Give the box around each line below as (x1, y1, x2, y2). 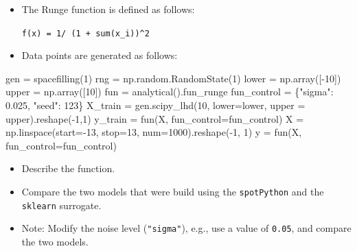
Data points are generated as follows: (21, 48, 178, 62)
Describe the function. (21, 161, 115, 176)
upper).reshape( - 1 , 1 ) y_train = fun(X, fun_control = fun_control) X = (5, 111, 304, 125)
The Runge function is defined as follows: (21, 2, 195, 16)
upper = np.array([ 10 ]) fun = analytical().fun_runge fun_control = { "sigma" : (5, 84, 334, 99)
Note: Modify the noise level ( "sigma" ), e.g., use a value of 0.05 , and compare (21, 221, 352, 235)
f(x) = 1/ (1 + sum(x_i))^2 (21, 28, 150, 38)
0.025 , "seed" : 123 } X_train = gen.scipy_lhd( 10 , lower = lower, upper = (5, 98, 306, 112)
